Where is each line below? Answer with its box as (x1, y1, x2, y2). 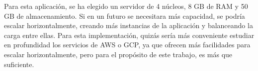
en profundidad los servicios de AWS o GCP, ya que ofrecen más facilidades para (4, 39, 251, 50)
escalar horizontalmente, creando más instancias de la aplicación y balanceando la (4, 20, 253, 31)
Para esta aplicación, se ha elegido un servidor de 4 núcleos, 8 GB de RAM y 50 (4, 1, 248, 11)
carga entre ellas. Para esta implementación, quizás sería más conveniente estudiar (4, 30, 255, 40)
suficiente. (4, 59, 34, 69)
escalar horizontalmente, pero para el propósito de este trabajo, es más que (4, 49, 233, 59)
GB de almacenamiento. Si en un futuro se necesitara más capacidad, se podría (4, 10, 245, 21)
